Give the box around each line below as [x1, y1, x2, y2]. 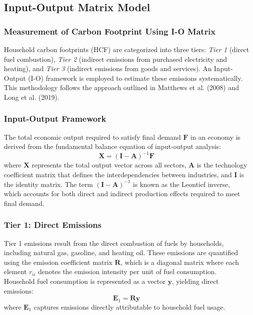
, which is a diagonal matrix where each [120, 257, 239, 267]
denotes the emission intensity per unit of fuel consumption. [38, 266, 217, 277]
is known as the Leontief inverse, [133, 179, 230, 189]
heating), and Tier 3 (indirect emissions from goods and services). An [4, 63, 212, 74]
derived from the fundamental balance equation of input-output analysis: [4, 141, 221, 151]
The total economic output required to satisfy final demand [4, 131, 181, 142]
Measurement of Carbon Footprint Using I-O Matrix [4, 25, 216, 37]
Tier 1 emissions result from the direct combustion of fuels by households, [4, 238, 224, 248]
